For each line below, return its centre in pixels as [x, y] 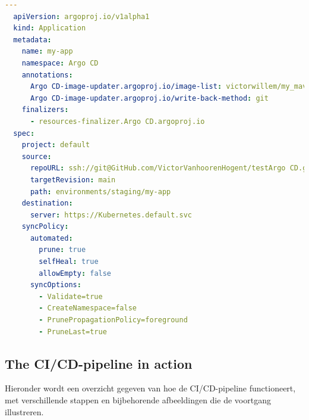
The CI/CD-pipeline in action [99, 363]
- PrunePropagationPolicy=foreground [113, 320]
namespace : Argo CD [60, 63]
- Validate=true [71, 296]
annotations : [47, 75]
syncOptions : [56, 285]
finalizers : [45, 110]
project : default [56, 145]
